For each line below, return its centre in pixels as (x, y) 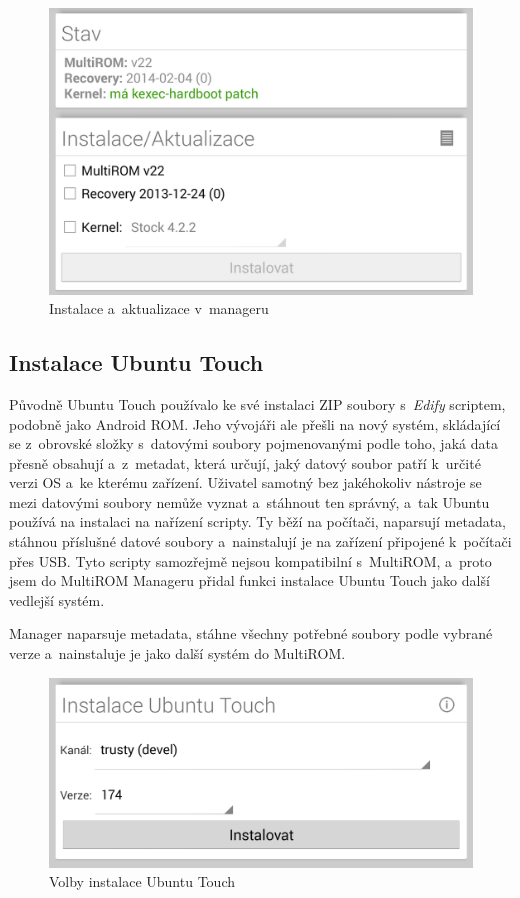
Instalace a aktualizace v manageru (159, 308)
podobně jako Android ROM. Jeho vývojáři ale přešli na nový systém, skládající (255, 423)
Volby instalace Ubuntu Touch (142, 881)
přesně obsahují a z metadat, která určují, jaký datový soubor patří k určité (245, 462)
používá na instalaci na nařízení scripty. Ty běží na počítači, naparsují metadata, (257, 521)
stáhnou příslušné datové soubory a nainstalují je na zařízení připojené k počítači (260, 541)
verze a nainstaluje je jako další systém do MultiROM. (177, 653)
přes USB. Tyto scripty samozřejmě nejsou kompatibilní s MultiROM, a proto (250, 560)
